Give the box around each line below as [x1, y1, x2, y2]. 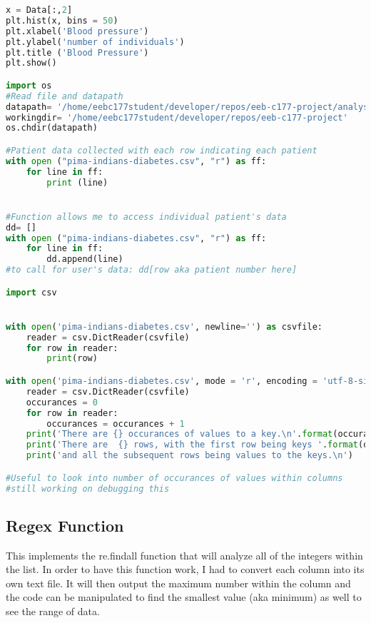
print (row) [46, 353, 98, 364]
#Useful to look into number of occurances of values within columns [6, 472, 343, 483]
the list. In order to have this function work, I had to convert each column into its [6, 562, 365, 577]
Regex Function [6, 514, 124, 536]
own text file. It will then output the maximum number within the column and [6, 575, 351, 590]
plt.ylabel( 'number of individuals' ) [6, 36, 185, 47]
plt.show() [6, 58, 57, 69]
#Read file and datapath [6, 91, 123, 101]
